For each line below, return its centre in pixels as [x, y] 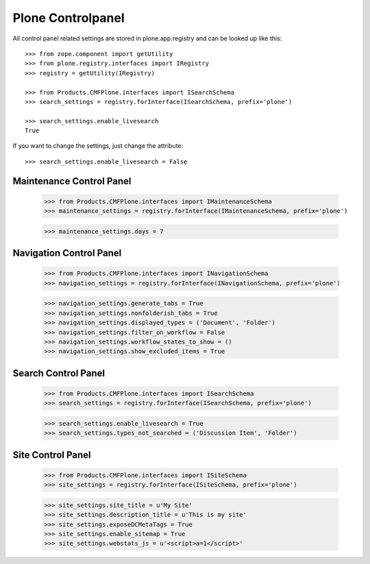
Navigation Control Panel [67, 253]
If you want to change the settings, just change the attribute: [98, 146]
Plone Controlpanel [69, 18]
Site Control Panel [52, 455]
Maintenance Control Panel [72, 181]
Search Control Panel [59, 373]
